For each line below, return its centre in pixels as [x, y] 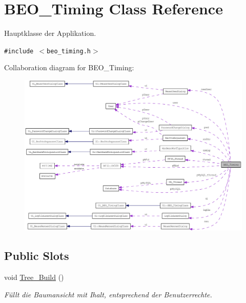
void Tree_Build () [34, 277]
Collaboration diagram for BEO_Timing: [69, 67]
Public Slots [37, 256]
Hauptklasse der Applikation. [50, 33]
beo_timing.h [69, 51]
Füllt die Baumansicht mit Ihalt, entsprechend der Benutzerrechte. [108, 294]
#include [19, 51]
